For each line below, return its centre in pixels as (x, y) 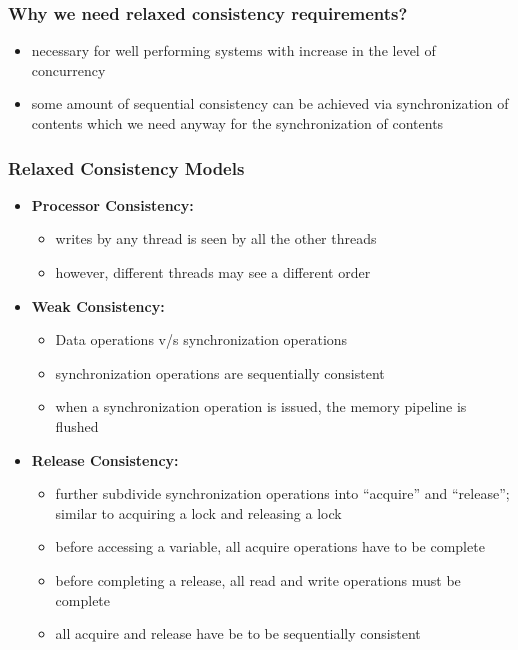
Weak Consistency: (98, 305)
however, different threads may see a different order (213, 272)
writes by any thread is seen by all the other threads (216, 238)
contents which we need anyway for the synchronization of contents (237, 123)
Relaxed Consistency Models (126, 167)
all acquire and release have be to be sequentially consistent (238, 633)
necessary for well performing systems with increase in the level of (233, 50)
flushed (77, 425)
